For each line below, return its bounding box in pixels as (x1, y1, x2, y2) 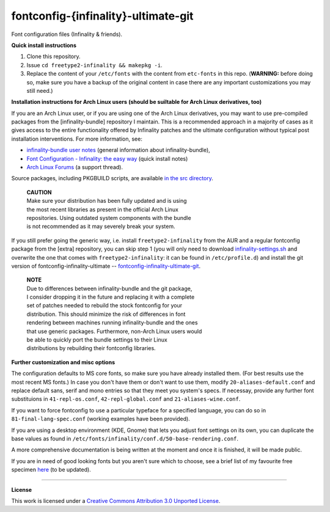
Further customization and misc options (11, 358, 116, 366)
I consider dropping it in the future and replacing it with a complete (26, 293, 195, 301)
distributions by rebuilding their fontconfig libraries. (26, 345, 156, 352)
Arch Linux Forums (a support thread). (26, 164, 123, 171)
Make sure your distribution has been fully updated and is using (26, 197, 187, 205)
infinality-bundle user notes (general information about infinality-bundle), (26, 147, 210, 154)
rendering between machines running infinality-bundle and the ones (26, 319, 198, 326)
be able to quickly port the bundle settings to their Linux (26, 336, 167, 343)
